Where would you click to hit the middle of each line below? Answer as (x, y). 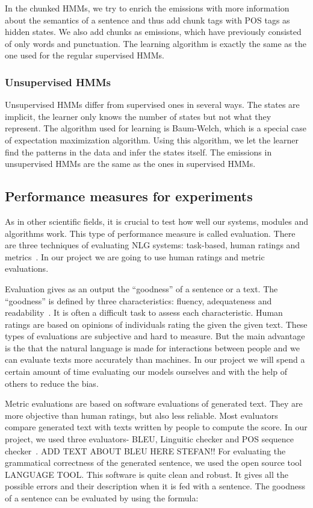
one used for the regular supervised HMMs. (85, 55)
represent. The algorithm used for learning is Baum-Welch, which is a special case (156, 128)
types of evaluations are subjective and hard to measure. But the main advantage (155, 336)
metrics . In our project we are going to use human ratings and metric (135, 256)
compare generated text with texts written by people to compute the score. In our (156, 427)
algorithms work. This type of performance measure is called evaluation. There (150, 233)
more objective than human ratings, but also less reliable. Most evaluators (141, 415)
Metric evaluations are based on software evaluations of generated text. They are (154, 403)
